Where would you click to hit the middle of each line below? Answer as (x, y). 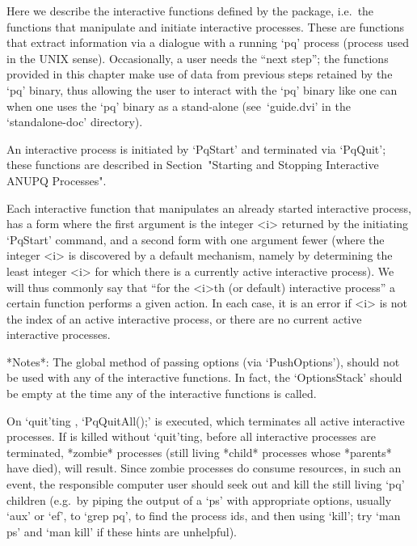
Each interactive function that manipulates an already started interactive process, (209, 207)
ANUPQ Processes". (57, 180)
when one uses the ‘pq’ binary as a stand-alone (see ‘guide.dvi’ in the (179, 106)
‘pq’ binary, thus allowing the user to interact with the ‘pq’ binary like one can (202, 89)
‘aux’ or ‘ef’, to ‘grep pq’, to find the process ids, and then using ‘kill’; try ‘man (204, 516)
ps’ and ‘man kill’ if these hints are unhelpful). (122, 531)
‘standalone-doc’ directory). (75, 122)
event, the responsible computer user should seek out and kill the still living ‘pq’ (206, 484)
